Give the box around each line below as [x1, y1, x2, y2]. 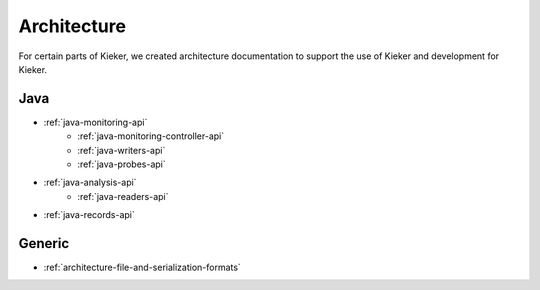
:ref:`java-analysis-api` [43, 176, 137, 189]
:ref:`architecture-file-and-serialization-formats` [43, 261, 242, 274]
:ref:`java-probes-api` [77, 158, 167, 170]
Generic [18, 235, 70, 252]
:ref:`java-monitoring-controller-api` [77, 130, 225, 142]
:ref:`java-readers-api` [77, 190, 169, 202]
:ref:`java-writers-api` [77, 144, 166, 156]
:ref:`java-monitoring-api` [43, 116, 148, 128]
